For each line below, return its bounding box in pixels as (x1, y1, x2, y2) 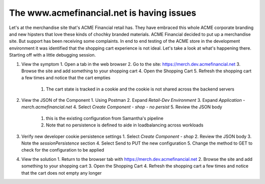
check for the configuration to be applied (21, 147, 105, 153)
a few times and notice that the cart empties (21, 75, 110, 81)
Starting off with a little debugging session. (9, 52, 96, 58)
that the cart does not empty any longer (21, 170, 102, 176)
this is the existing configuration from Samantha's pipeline (46, 115, 164, 121)
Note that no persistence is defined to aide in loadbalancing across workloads (46, 122, 204, 128)
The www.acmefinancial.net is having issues (9, 7, 196, 18)
